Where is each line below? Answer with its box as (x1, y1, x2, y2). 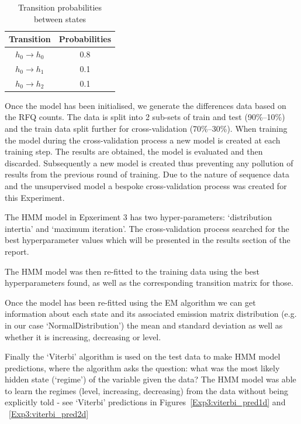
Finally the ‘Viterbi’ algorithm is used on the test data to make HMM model (5, 350, 281, 363)
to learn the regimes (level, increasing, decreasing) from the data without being (5, 384, 288, 396)
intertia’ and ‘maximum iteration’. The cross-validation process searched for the (5, 222, 289, 234)
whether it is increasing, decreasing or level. (5, 330, 161, 343)
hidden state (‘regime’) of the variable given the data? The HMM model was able (5, 373, 296, 385)
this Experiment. (5, 191, 65, 203)
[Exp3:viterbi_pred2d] (9, 408, 89, 420)
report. (5, 245, 29, 257)
